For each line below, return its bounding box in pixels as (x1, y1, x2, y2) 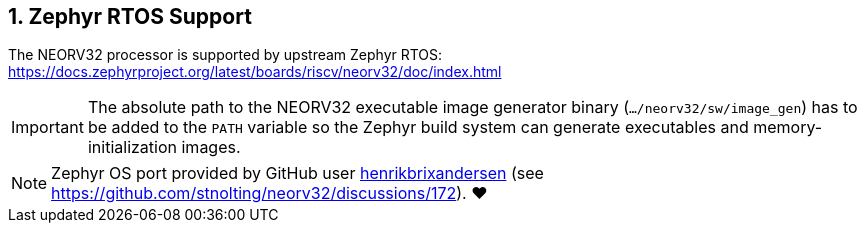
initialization (87, 137, 177, 158)
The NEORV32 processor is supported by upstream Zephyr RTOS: (8, 46, 443, 64)
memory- (753, 117, 823, 138)
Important (11, 117, 84, 138)
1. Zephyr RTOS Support (8, 4, 252, 29)
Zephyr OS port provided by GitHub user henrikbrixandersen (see (51, 163, 544, 184)
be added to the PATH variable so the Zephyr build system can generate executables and (87, 117, 749, 138)
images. (181, 137, 241, 158)
